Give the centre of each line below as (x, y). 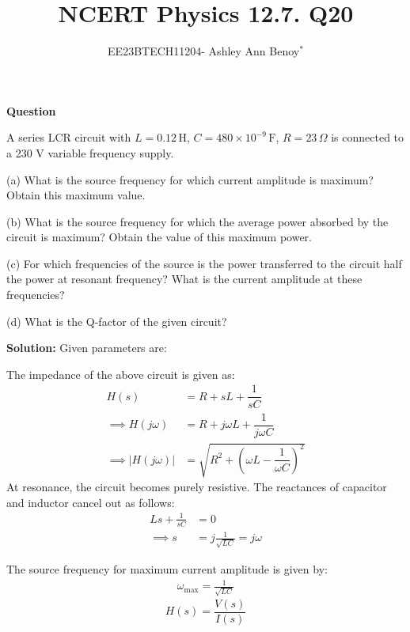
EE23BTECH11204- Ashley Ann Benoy (204, 51)
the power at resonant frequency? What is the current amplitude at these (184, 279)
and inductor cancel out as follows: (91, 502)
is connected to (368, 137)
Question (31, 110)
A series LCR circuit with (69, 137)
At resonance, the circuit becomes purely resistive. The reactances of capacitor (197, 487)
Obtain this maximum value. (76, 195)
